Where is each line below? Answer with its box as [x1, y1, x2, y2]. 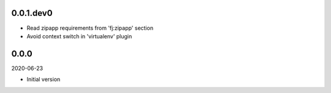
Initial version [26, 76, 61, 83]
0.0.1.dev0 [11, 8, 53, 18]
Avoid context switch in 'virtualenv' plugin [26, 32, 132, 40]
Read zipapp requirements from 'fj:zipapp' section [26, 24, 153, 32]
